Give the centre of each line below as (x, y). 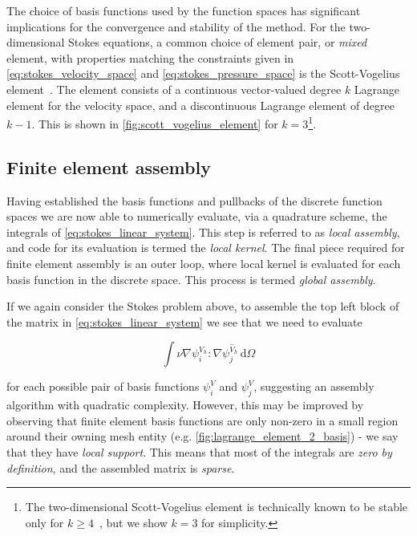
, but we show (133, 522)
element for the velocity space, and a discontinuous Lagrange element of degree (200, 105)
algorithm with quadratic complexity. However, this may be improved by (185, 405)
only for (45, 522)
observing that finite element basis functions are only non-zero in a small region (202, 420)
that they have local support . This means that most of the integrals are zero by (199, 451)
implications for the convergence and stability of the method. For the (176, 26)
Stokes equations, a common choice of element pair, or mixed (218, 42)
